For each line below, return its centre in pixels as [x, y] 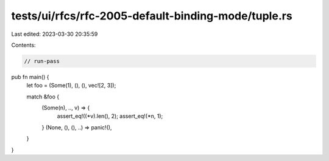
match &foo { [43, 97]
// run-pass [42, 61]
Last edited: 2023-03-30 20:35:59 [55, 34]
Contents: [23, 45]
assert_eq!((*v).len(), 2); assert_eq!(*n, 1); [110, 116]
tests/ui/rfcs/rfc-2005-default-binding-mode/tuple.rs [152, 16]
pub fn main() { [30, 77]
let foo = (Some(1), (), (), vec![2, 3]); [71, 86]
